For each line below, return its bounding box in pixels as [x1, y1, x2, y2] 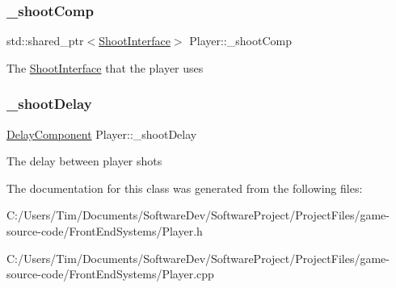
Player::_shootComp [189, 32, 292, 49]
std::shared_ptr [6, 32, 84, 49]
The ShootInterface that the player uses [6, 59, 204, 76]
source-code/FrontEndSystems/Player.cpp [6, 265, 214, 282]
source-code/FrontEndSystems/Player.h [6, 223, 203, 239]
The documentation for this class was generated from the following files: [6, 179, 363, 196]
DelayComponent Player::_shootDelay [6, 125, 197, 142]
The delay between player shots [6, 152, 162, 169]
